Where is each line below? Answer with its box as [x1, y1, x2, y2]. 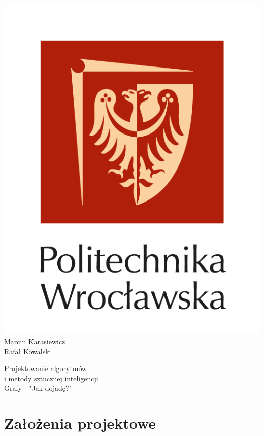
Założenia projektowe [4, 413, 156, 433]
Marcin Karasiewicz [4, 336, 65, 347]
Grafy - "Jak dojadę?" [4, 383, 72, 393]
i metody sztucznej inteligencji [4, 373, 98, 383]
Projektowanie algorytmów [4, 363, 87, 374]
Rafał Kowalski [4, 346, 51, 356]
